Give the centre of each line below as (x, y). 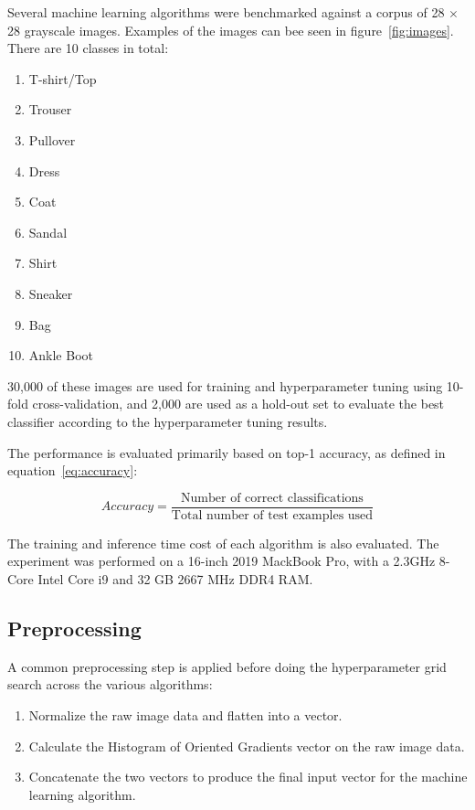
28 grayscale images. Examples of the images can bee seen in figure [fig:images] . (231, 30)
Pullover (52, 139)
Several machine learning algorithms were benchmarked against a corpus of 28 (226, 12)
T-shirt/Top (63, 78)
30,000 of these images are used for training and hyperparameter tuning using (225, 385)
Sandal (48, 232)
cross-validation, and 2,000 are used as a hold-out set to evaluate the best (238, 404)
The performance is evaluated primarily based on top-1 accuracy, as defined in (227, 452)
